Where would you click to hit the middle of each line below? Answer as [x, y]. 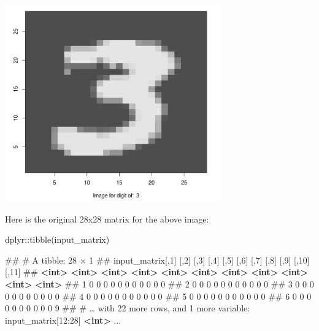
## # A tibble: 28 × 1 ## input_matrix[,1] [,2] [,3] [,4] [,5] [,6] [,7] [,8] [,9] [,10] [157, 260]
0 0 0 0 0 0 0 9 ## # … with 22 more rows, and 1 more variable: [128, 308]
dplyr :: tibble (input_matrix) [57, 239]
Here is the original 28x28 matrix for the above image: [107, 219]
